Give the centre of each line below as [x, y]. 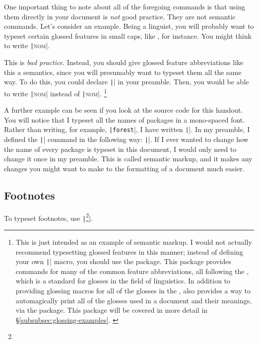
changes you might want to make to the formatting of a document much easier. [124, 168]
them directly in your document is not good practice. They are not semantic [120, 16]
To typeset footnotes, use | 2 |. [48, 217]
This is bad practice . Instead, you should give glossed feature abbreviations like [124, 62]
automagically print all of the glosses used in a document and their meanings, [134, 300]
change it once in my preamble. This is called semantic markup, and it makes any [128, 159]
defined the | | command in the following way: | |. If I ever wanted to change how [126, 139]
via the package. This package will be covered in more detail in [112, 310]
